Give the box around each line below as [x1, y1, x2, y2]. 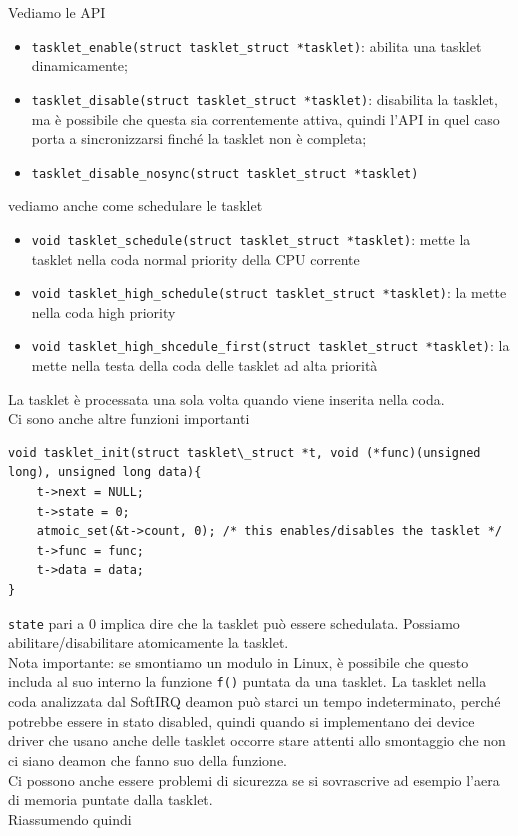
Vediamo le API [8, 2, 106, 22]
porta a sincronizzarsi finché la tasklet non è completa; [31, 128, 367, 149]
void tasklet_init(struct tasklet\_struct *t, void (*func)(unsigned [8, 445, 481, 460]
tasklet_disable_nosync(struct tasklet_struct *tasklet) [31, 166, 419, 181]
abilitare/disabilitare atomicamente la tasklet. [8, 632, 289, 653]
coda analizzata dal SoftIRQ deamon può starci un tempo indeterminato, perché [8, 691, 501, 712]
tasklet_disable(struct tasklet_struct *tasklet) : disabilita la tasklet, [31, 88, 498, 109]
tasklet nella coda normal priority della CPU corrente [31, 248, 360, 269]
